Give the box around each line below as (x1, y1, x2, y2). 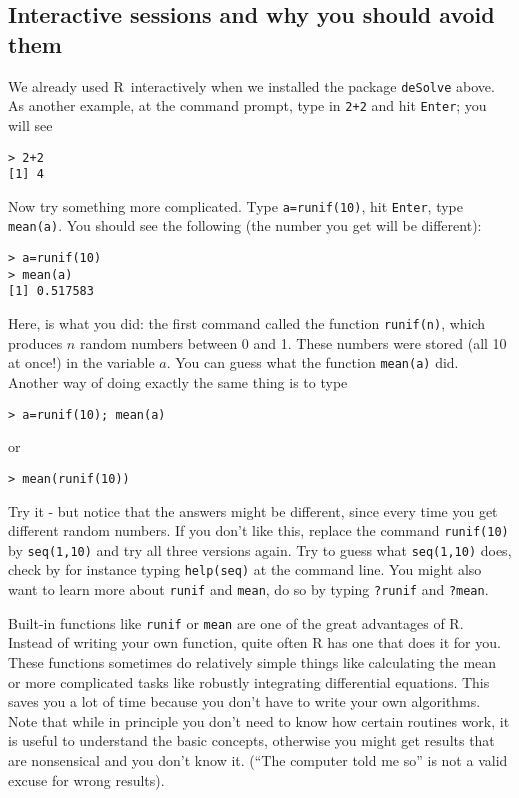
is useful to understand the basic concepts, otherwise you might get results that (8, 730, 495, 751)
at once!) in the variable (8, 352, 155, 373)
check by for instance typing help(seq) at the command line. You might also (8, 559, 482, 580)
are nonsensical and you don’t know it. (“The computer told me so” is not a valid (8, 749, 508, 770)
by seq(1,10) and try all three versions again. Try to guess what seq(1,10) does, (8, 539, 512, 560)
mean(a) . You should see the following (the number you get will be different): (8, 215, 482, 236)
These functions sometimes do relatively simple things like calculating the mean (8, 651, 497, 672)
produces (8, 332, 63, 353)
